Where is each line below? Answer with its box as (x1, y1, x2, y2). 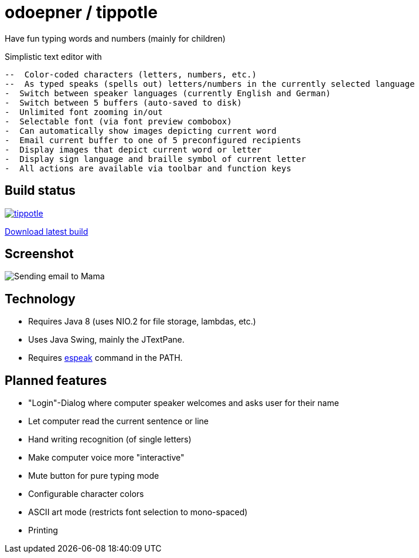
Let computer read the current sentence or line (28, 416, 209, 427)
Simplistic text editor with (5, 51, 102, 62)
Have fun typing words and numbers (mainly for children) (5, 33, 226, 43)
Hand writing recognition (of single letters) (28, 434, 192, 445)
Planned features (5, 373, 107, 388)
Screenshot (5, 246, 74, 262)
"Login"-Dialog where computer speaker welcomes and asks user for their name (28, 398, 339, 408)
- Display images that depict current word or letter (5, 144, 262, 154)
